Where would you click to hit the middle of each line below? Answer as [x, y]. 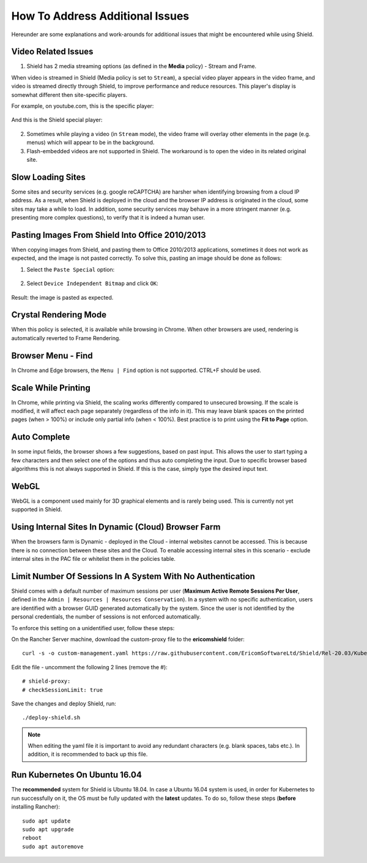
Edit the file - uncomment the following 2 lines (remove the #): [89, 667]
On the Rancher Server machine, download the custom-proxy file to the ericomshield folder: [128, 639]
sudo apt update [46, 821]
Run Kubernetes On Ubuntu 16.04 [76, 775]
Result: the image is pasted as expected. [62, 297]
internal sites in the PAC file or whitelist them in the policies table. [93, 559]
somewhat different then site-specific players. [69, 94]
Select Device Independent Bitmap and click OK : [92, 283]
